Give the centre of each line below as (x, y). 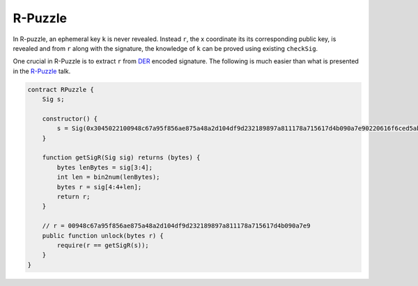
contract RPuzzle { (61, 89)
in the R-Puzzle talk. (42, 71)
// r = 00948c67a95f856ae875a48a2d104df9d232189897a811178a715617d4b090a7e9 (176, 226)
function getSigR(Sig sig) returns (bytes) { (121, 158)
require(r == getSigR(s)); (103, 245)
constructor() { (70, 119)
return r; (73, 197)
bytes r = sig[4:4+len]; (99, 187)
